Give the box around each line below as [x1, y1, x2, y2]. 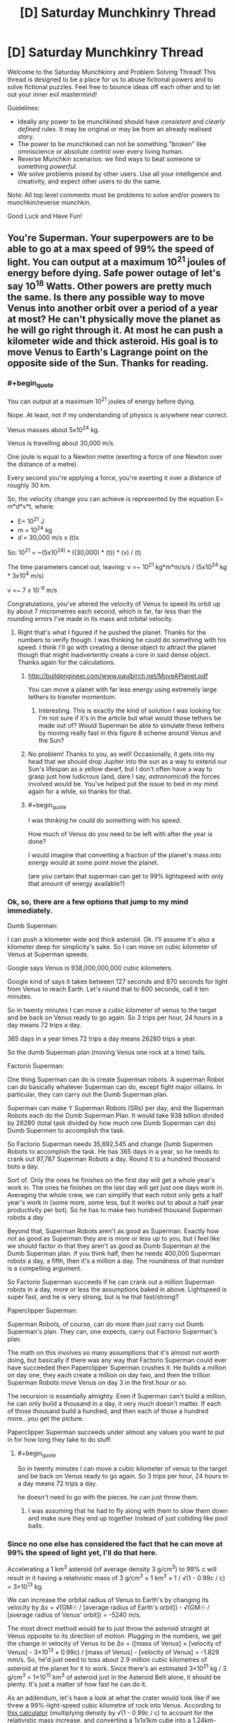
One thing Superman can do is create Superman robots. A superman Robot [7, 1075, 224, 1084]
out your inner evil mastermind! [7, 90, 98, 98]
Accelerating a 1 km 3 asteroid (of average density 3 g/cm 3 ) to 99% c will [7, 1563, 217, 1573]
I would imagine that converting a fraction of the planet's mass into [27, 850, 222, 859]
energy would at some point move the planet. [27, 858, 159, 866]
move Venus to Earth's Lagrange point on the [7, 346, 208, 358]
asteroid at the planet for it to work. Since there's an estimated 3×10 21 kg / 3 [7, 1663, 227, 1672]
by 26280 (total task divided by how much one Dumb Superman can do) [7, 1119, 216, 1127]
